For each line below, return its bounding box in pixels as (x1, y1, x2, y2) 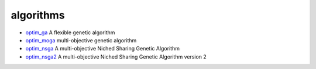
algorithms (11, 9, 65, 21)
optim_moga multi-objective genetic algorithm (25, 37, 137, 43)
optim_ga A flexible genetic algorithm (25, 29, 115, 36)
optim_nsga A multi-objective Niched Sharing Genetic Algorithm (25, 45, 180, 52)
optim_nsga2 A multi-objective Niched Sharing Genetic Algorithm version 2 (25, 53, 207, 60)
